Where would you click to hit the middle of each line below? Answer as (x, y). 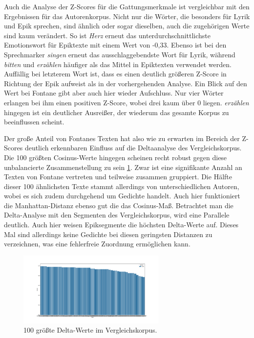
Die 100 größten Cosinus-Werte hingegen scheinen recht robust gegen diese (116, 157)
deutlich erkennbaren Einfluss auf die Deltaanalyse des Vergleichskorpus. (133, 148)
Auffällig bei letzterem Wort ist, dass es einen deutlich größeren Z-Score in (115, 74)
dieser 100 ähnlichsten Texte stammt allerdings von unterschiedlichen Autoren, (122, 186)
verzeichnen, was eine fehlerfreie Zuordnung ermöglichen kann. (97, 244)
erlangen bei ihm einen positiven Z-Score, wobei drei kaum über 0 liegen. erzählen (127, 102)
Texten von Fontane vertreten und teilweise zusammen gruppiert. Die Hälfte (118, 177)
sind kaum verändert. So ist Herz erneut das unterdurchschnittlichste (107, 35)
